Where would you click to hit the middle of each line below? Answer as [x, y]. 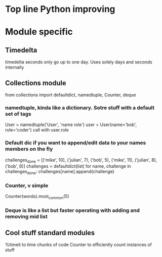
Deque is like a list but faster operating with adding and [72, 210]
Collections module [36, 83]
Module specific [39, 32]
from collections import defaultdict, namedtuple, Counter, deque [71, 95]
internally [15, 67]
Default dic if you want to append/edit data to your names [76, 143]
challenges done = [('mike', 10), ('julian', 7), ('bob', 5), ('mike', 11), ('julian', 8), [81, 161]
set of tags [18, 114]
